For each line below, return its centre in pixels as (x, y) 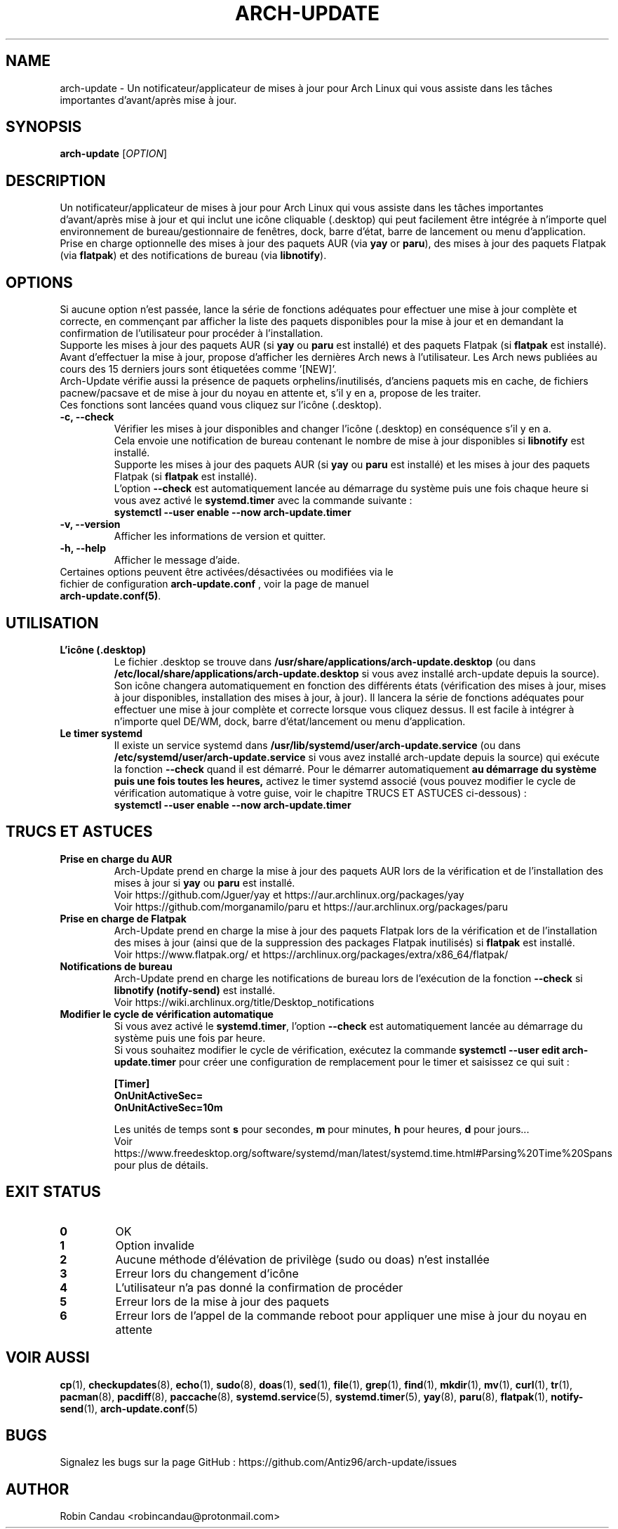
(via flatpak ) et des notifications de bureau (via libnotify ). (193, 256)
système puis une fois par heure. (190, 1038)
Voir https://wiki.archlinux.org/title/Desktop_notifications (244, 1002)
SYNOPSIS (44, 127)
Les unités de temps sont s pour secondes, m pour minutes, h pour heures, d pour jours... (322, 1129)
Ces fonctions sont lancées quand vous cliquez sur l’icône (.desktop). (221, 405)
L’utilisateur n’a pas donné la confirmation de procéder (259, 1287)
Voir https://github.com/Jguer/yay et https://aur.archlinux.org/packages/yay (289, 894)
